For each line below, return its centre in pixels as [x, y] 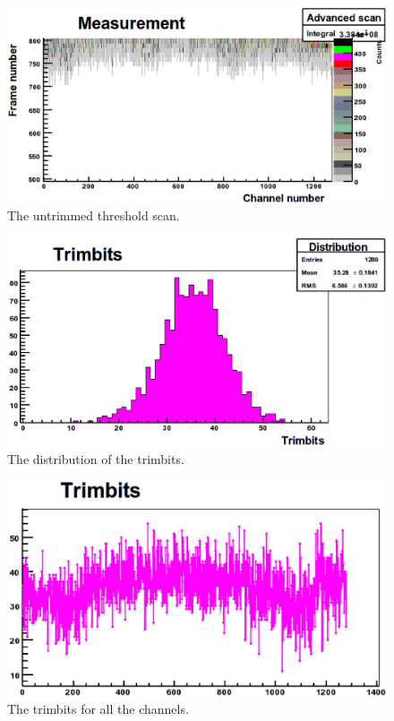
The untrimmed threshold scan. [94, 215]
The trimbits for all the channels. [98, 709]
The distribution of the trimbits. [96, 458]
